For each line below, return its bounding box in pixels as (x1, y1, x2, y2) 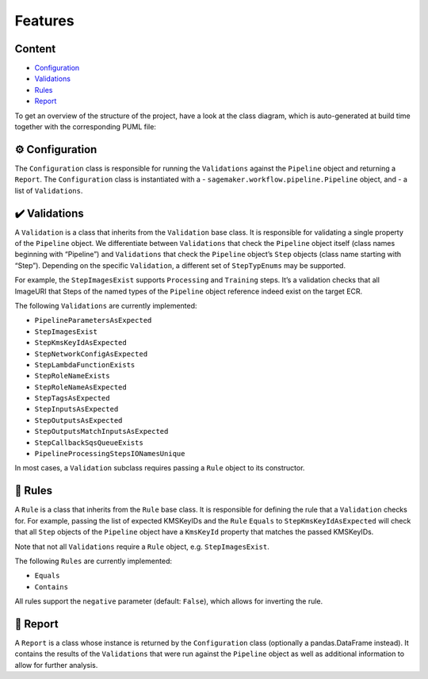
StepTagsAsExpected (34, 393, 110, 403)
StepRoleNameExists (34, 371, 110, 381)
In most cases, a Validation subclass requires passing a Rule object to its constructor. (14, 463, 305, 473)
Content (14, 42, 56, 56)
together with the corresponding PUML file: (14, 122, 156, 132)
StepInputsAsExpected (34, 405, 119, 414)
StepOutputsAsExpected (34, 416, 123, 424)
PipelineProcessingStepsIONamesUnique (34, 449, 185, 458)
